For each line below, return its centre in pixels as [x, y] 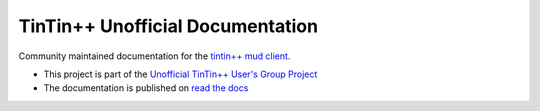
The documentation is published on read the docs [146, 88]
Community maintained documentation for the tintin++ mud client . [154, 56]
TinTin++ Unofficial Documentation [168, 26]
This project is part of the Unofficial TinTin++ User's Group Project [180, 74]
